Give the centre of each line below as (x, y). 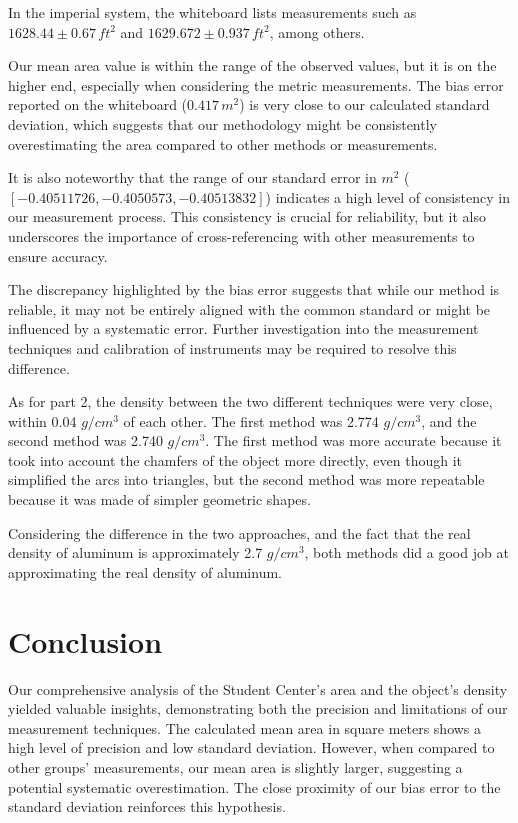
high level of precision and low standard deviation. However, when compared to (251, 747)
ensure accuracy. (58, 255)
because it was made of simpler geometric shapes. (159, 499)
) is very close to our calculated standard (364, 104)
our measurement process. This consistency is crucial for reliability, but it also (247, 216)
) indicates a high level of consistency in (388, 196)
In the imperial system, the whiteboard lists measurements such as (212, 12)
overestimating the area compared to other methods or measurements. (223, 143)
